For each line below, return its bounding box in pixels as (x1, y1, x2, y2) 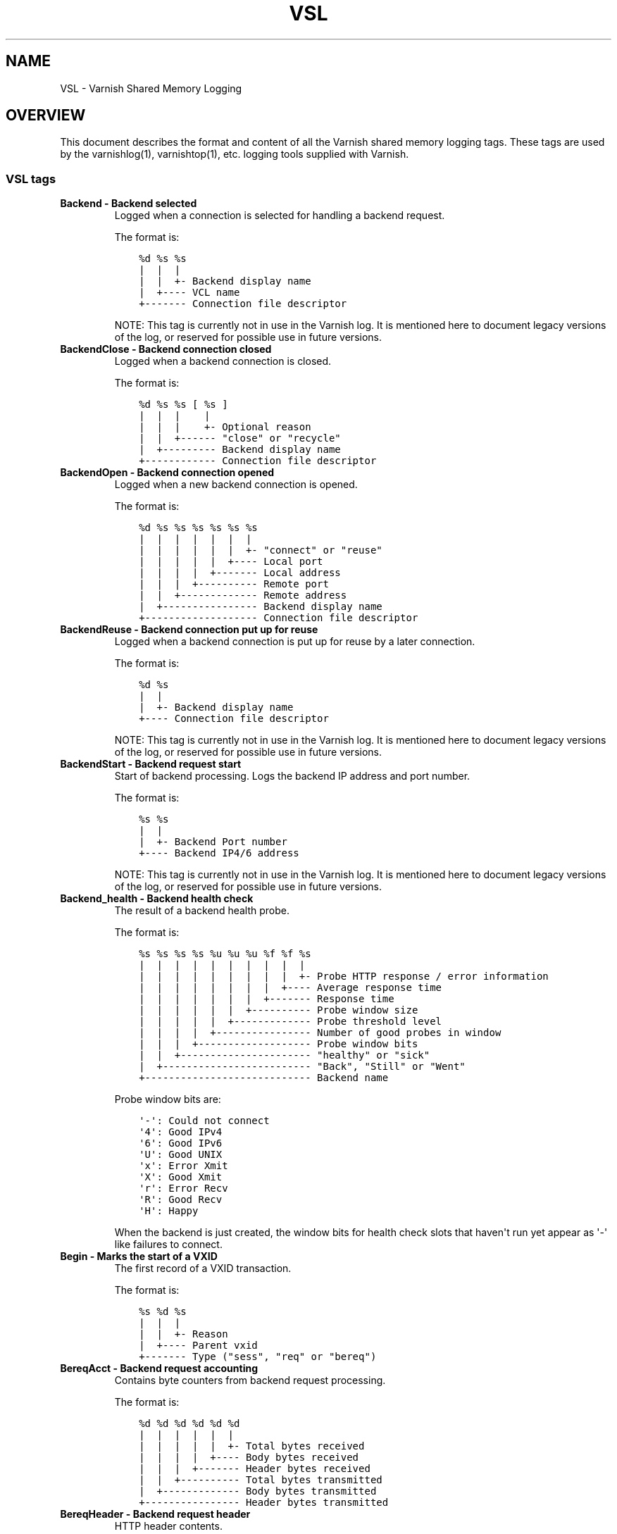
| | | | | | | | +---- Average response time (139, 982, 442, 994)
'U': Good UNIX (139, 1149, 223, 1161)
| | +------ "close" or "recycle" (139, 432, 341, 444)
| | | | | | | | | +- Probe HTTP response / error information (139, 971, 549, 983)
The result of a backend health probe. (114, 904, 289, 917)
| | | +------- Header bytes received (139, 1463, 370, 1475)
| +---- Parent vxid (139, 1340, 258, 1352)
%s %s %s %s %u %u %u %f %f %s (139, 948, 311, 960)
